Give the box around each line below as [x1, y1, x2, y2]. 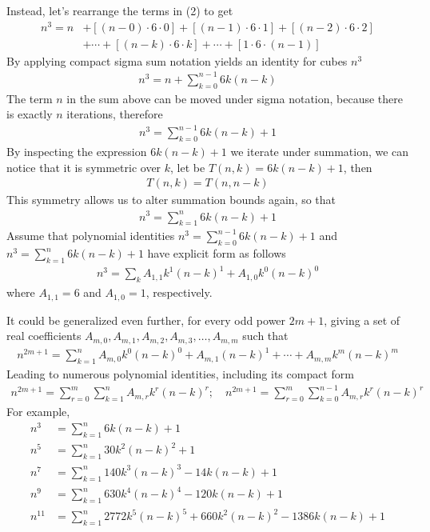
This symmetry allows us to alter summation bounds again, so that [6, 191, 336, 208]
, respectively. [145, 284, 213, 301]
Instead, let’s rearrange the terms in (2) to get [6, 2, 233, 18]
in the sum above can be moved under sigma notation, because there [66, 90, 403, 106]
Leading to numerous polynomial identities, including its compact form [6, 366, 354, 382]
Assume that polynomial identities [6, 227, 175, 244]
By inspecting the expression [6, 143, 147, 160]
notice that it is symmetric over [6, 158, 161, 175]
